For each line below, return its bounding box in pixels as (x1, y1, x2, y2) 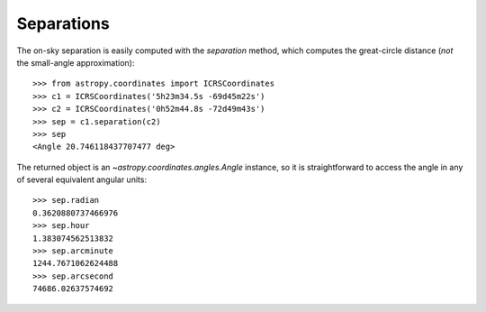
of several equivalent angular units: (16, 174, 148, 185)
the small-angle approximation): (16, 57, 135, 68)
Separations (16, 14, 110, 33)
